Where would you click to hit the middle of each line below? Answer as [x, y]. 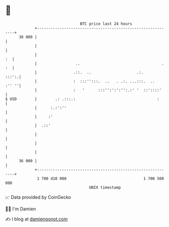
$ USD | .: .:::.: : [82, 99]
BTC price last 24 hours [106, 24]
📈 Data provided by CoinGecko [38, 197]
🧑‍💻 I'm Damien [21, 209]
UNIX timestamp [105, 187]
